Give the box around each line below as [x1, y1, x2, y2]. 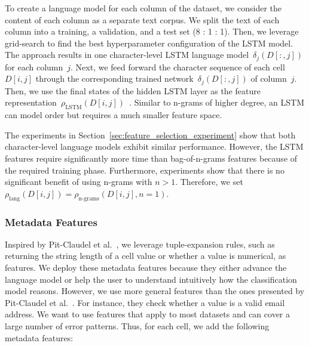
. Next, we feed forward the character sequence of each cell [71, 60, 285, 73]
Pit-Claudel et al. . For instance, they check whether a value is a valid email [5, 296, 285, 308]
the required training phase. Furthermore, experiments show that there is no [5, 163, 284, 176]
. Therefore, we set [175, 175, 243, 188]
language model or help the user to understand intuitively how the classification [5, 273, 297, 285]
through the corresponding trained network [35, 72, 194, 85]
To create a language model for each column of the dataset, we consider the [5, 2, 282, 14]
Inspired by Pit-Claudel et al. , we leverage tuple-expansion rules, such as [5, 237, 275, 250]
